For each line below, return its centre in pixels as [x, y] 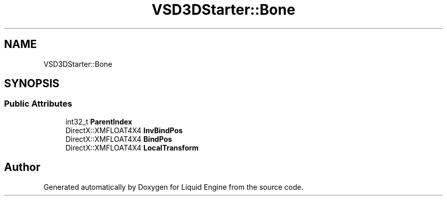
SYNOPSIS [32, 84]
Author [22, 167]
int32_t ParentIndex [99, 121]
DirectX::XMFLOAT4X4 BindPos [119, 139]
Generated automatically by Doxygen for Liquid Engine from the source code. [173, 187]
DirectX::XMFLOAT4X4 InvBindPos [124, 130]
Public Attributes [38, 104]
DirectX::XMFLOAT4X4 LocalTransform [132, 147]
